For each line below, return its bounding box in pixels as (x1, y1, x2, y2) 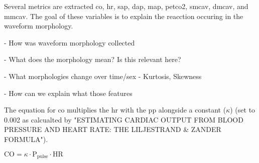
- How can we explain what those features (4, 87, 133, 98)
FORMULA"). (4, 133, 48, 144)
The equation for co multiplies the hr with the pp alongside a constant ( (4, 104, 226, 115)
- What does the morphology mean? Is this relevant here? (4, 54, 181, 64)
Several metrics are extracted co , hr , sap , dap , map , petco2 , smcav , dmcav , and (4, 1, 248, 11)
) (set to (230, 104, 255, 115)
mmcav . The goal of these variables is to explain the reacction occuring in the (4, 10, 243, 21)
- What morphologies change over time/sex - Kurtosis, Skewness (4, 70, 202, 81)
